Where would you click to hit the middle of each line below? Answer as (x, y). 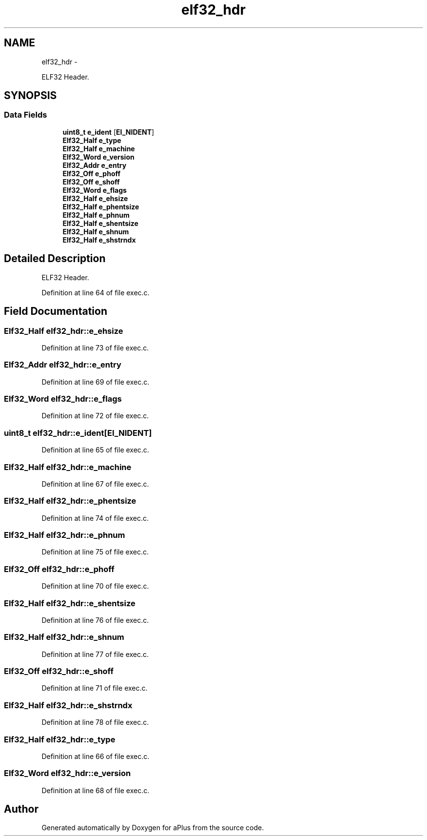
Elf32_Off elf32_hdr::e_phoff (59, 569)
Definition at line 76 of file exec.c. (95, 620)
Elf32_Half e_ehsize (95, 198)
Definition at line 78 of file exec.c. (95, 722)
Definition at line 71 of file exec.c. (95, 688)
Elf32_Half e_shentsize (100, 223)
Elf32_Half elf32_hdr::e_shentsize (70, 603)
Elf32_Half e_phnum (96, 215)
